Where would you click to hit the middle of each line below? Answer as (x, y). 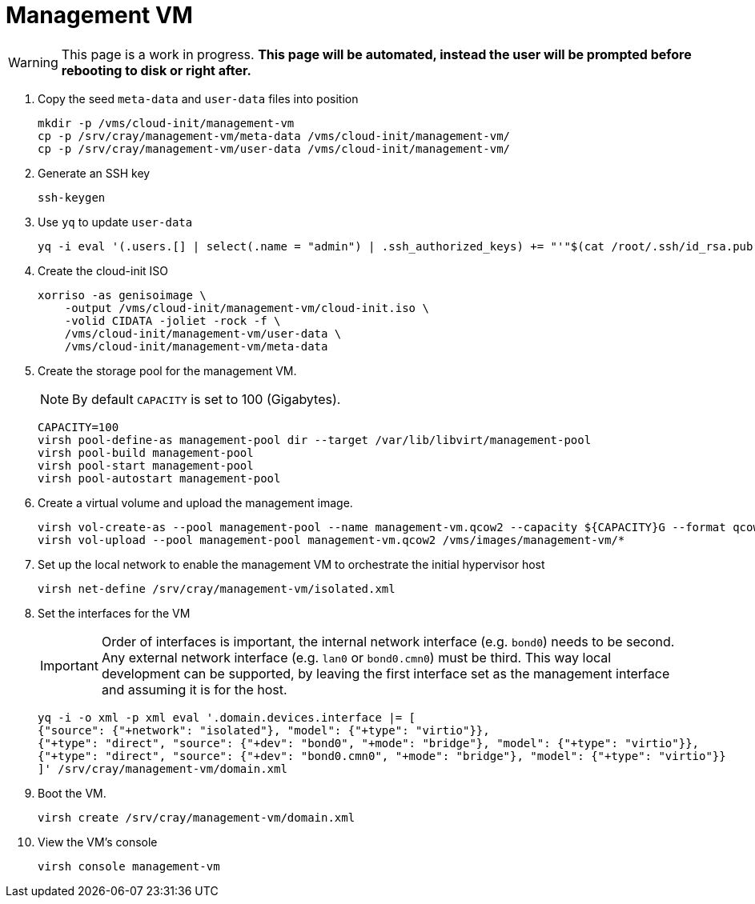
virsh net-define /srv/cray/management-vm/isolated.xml (217, 588)
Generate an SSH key (94, 173)
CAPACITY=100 (78, 427)
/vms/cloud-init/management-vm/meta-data (196, 346)
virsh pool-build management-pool (146, 452)
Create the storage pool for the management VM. (167, 370)
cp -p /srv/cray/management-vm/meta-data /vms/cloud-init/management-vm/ (274, 136)
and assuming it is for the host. (194, 689)
